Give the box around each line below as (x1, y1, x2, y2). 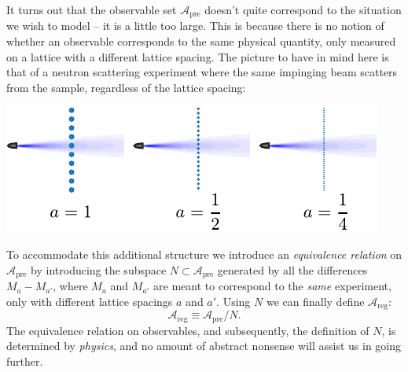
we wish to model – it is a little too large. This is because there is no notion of (6, 17, 384, 34)
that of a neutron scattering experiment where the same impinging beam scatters (6, 64, 398, 80)
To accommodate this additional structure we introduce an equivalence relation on (6, 246, 402, 263)
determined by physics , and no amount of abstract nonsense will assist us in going (6, 337, 402, 354)
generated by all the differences (217, 261, 368, 278)
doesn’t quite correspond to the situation (204, 2, 402, 17)
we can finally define (266, 293, 365, 309)
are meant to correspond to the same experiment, (153, 278, 391, 294)
